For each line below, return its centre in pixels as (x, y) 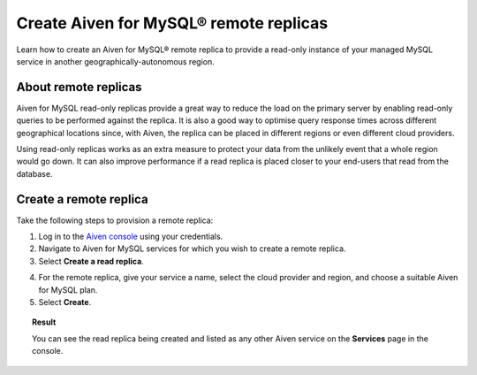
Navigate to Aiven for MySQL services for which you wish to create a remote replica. (192, 249)
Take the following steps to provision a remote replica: (115, 220)
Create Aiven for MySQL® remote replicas (172, 23)
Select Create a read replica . (91, 261)
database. (34, 173)
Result (44, 322)
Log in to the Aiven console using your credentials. (131, 237)
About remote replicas (79, 87)
